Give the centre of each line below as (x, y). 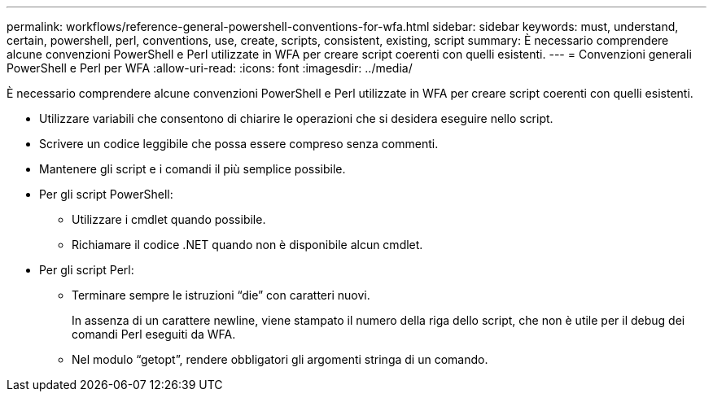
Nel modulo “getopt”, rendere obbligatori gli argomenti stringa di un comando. (280, 359)
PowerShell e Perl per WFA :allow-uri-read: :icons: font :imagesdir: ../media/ (210, 68)
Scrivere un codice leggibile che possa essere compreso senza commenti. (239, 144)
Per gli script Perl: (87, 270)
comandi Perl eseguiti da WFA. (154, 334)
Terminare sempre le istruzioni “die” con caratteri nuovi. (221, 295)
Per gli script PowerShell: (106, 194)
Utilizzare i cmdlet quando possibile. (169, 219)
